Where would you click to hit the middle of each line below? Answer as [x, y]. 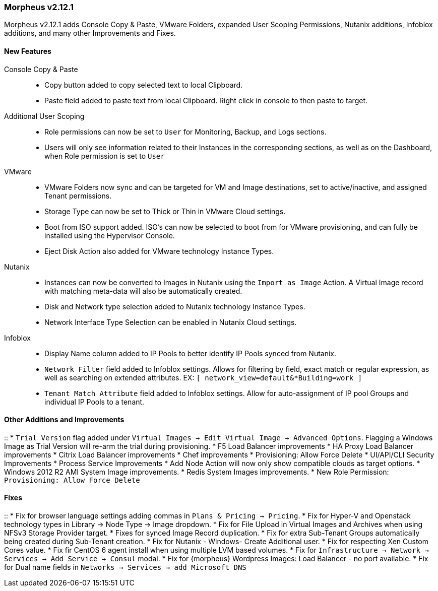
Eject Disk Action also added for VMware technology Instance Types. [159, 251]
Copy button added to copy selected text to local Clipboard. [144, 85]
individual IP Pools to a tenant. [95, 402]
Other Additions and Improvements [64, 420]
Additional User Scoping [44, 116]
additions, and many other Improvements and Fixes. [90, 33]
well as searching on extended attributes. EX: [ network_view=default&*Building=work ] [203, 377]
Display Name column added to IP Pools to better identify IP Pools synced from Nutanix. [191, 353]
